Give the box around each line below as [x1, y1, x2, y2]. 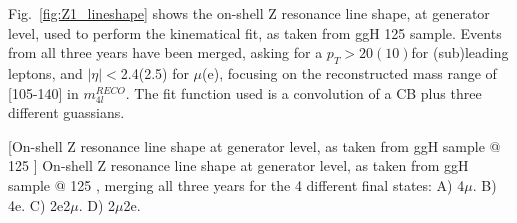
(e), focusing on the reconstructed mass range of [202, 62, 497, 83]
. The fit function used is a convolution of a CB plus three [125, 82, 482, 103]
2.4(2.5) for [120, 62, 189, 83]
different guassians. [8, 102, 125, 123]
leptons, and [8, 62, 83, 83]
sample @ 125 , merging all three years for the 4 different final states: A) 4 [8, 174, 465, 195]
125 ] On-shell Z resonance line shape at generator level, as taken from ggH [8, 155, 469, 176]
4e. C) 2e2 [8, 194, 71, 215]
